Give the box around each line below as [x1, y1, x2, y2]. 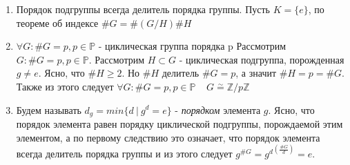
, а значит [235, 66, 277, 80]
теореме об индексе [16, 15, 99, 30]
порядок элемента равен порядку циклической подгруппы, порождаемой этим [16, 117, 343, 131]
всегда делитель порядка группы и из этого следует [16, 146, 233, 160]
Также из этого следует [16, 79, 114, 93]
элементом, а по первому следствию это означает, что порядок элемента [16, 130, 320, 144]
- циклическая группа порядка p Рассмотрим [98, 39, 286, 53]
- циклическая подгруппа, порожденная [179, 52, 344, 66]
